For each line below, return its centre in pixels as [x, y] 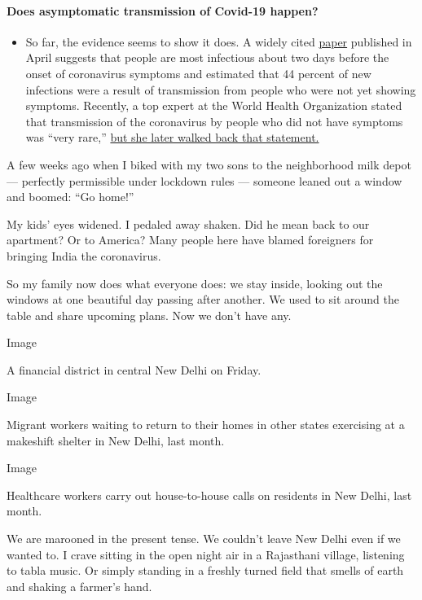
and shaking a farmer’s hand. [79, 586]
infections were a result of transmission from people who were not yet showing [221, 89]
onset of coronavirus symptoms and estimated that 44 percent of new [198, 73]
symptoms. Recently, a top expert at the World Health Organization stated [214, 105]
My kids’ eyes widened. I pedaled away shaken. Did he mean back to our [188, 223]
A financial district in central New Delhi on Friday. [134, 369]
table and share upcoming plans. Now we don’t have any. [149, 315]
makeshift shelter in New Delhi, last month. [116, 440]
